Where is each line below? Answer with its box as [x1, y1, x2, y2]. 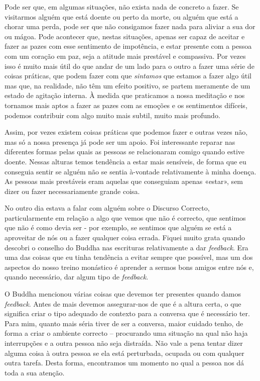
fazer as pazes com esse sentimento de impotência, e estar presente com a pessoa [5, 41, 252, 51]
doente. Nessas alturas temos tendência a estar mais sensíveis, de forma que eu [5, 156, 246, 166]
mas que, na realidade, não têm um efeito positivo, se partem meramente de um [5, 80, 250, 90]
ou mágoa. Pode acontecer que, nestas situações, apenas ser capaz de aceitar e [5, 31, 245, 41]
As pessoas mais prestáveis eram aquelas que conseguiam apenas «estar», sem [5, 176, 243, 186]
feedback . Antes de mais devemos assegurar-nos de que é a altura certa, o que [5, 298, 241, 309]
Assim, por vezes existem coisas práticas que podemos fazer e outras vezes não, [5, 127, 248, 137]
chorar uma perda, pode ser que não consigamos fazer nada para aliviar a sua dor [5, 21, 255, 32]
